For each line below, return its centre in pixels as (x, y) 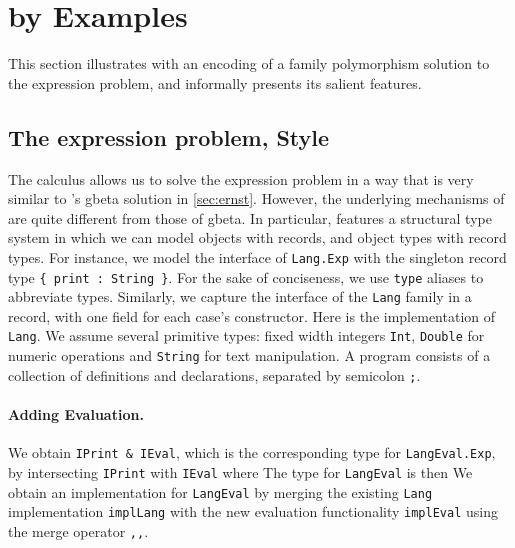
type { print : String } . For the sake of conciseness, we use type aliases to (246, 276)
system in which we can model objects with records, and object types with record (257, 237)
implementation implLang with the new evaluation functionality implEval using (253, 511)
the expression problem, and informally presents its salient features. (215, 82)
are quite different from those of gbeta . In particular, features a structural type (250, 217)
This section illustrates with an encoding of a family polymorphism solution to (249, 63)
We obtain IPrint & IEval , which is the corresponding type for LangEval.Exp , (252, 452)
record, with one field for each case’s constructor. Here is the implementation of (252, 315)
